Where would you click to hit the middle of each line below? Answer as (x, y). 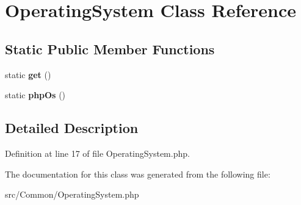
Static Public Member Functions (110, 49)
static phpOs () (35, 95)
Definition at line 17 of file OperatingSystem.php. (97, 153)
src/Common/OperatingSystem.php (72, 194)
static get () (28, 74)
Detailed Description (72, 128)
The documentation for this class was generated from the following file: (138, 174)
